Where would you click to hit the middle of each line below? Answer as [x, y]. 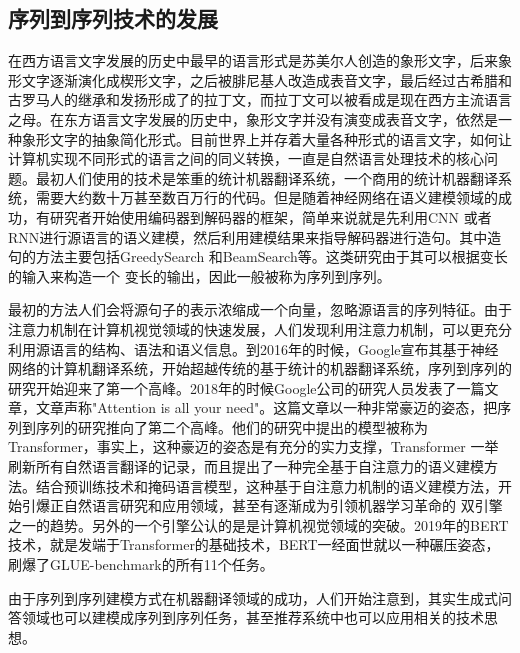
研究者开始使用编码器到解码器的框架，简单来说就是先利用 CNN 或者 [270, 216]
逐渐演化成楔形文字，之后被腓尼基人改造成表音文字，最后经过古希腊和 [280, 79]
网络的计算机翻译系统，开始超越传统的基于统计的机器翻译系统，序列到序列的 [260, 368]
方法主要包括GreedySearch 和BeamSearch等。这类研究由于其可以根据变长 [271, 256]
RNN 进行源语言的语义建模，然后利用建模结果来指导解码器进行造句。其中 [248, 236]
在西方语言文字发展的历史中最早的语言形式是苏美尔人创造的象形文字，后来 [253, 60]
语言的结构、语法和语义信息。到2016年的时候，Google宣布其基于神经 [274, 348]
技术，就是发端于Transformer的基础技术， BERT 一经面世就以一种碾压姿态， [254, 544]
